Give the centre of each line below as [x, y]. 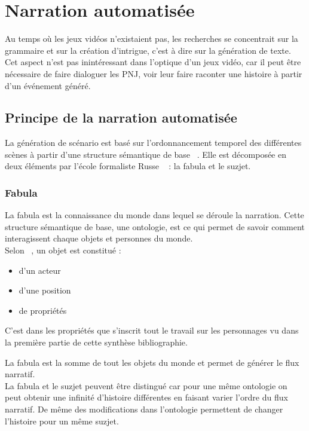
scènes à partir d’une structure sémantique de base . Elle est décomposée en [146, 154]
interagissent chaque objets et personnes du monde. [99, 238]
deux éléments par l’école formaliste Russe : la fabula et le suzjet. [128, 166]
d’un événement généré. [48, 85]
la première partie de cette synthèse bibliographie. [96, 342]
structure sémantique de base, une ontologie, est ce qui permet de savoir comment [155, 226]
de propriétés [43, 310]
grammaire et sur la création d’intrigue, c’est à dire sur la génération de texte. [148, 50]
